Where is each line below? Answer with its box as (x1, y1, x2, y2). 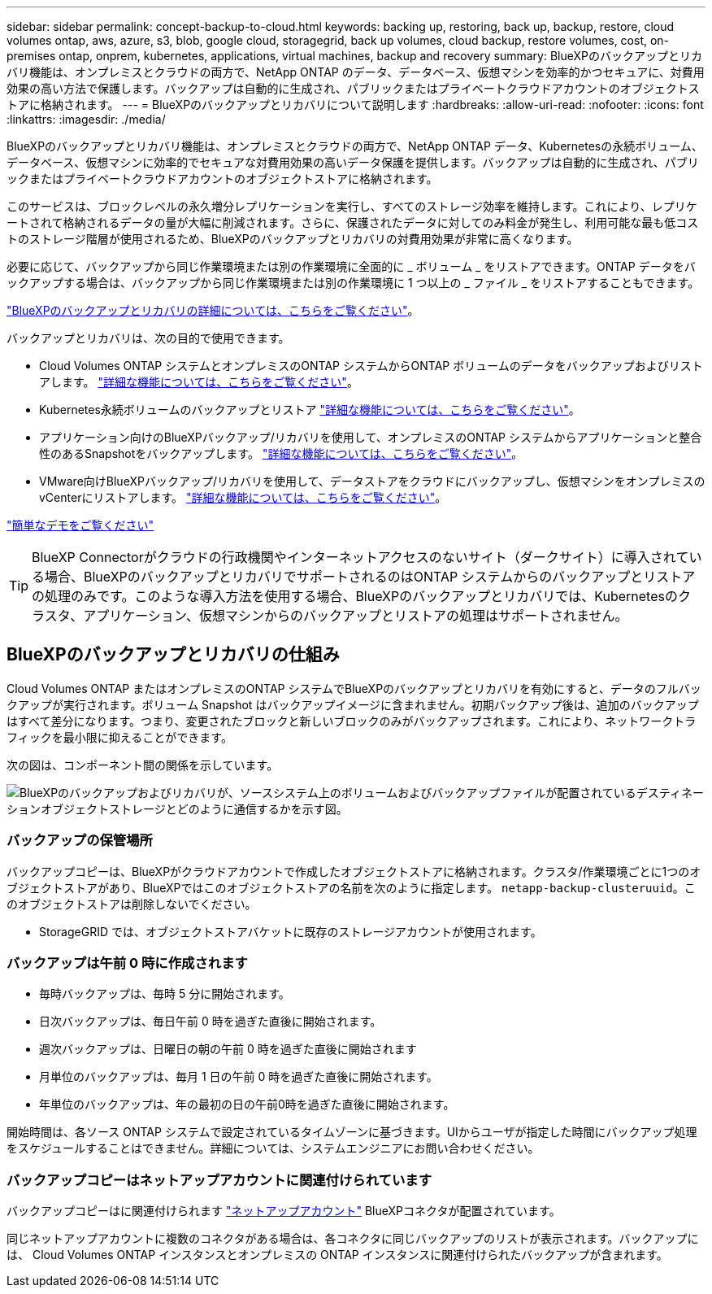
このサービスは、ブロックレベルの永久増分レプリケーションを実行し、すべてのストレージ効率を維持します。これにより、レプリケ (7, 199, 697, 213)
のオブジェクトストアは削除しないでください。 (7, 896, 257, 911)
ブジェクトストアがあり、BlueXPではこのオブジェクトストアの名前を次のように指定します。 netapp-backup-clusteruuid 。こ (7, 880, 696, 895)
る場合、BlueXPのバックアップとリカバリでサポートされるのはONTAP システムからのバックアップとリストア (32, 569, 696, 585)
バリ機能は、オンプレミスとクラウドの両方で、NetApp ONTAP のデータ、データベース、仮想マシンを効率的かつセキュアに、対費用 (7, 65, 705, 79)
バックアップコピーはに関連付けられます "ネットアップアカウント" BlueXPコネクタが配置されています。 (7, 1204, 561, 1218)
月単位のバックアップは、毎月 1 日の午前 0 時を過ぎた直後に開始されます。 (39, 1070, 438, 1084)
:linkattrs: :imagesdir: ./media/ (7, 112, 166, 126)
